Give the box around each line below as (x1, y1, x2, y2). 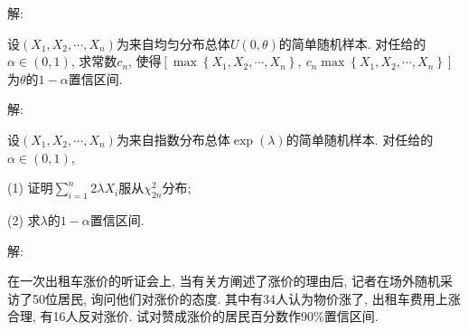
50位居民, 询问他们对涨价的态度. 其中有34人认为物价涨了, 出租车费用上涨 (32, 288, 461, 307)
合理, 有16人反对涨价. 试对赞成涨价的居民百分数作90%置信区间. (7, 307, 379, 326)
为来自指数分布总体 (116, 129, 230, 148)
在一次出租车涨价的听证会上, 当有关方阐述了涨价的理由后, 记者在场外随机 (7, 271, 441, 290)
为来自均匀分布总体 (116, 33, 230, 52)
